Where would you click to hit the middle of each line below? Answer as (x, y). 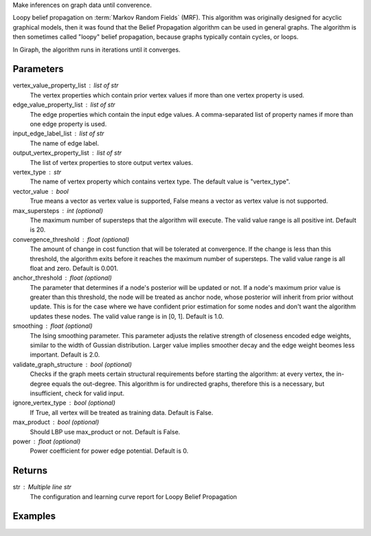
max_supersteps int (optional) (58, 210)
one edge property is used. (68, 124)
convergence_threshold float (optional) (71, 239)
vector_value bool (41, 191)
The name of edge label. (65, 143)
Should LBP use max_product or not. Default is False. (105, 432)
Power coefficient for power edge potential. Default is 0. (109, 451)
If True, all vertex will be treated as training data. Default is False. (122, 412)
